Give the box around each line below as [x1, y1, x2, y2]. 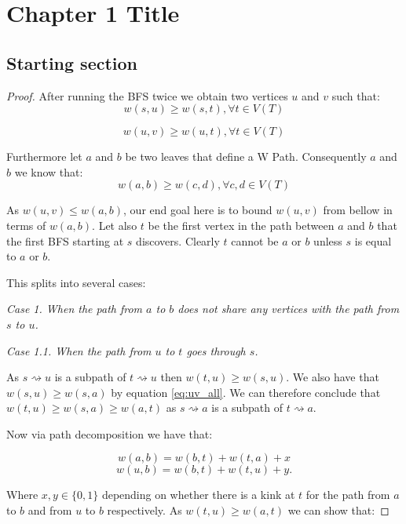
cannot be [231, 232, 279, 249]
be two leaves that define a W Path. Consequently [125, 148, 367, 165]
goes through [186, 342, 246, 358]
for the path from [305, 486, 390, 503]
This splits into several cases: [6, 274, 146, 290]
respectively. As [107, 502, 182, 519]
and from [27, 502, 72, 519]
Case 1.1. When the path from [6, 342, 152, 358]
